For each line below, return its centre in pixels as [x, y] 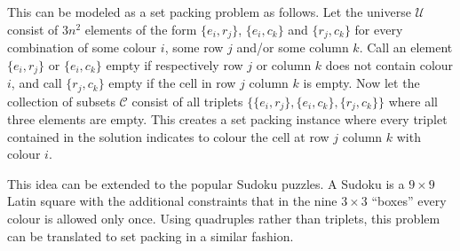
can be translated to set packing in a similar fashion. [151, 235]
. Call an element [406, 47]
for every [379, 29]
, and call [36, 83]
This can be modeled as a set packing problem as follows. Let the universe [209, 12]
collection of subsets [61, 101]
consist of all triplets [187, 101]
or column [284, 64]
